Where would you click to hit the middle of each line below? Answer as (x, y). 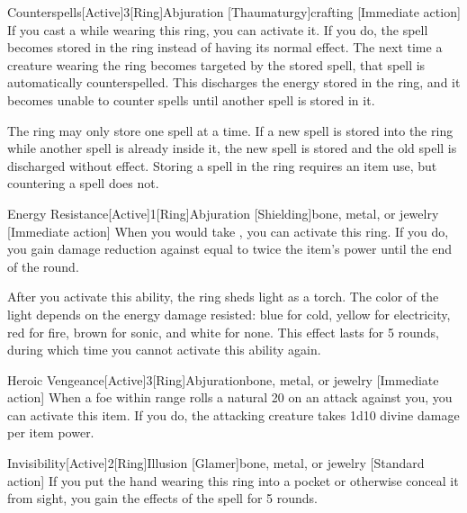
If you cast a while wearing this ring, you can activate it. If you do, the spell (218, 29)
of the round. (43, 266)
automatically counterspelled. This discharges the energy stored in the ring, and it (234, 82)
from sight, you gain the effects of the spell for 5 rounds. (162, 498)
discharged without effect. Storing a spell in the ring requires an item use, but (222, 165)
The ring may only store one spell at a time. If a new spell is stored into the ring (230, 130)
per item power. (51, 432)
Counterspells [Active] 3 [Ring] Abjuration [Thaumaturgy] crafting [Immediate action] (234, 12)
